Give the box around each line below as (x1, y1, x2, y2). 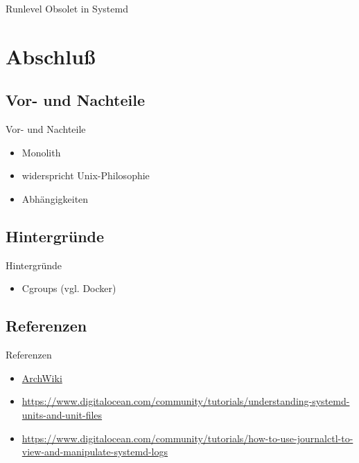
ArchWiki (21, 370, 62, 385)
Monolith (21, 145, 61, 159)
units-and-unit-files (21, 407, 103, 421)
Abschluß (6, 42, 96, 70)
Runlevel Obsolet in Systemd (6, 1, 128, 15)
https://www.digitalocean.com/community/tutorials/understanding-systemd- (21, 394, 350, 408)
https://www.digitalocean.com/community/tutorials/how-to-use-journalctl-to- (21, 430, 353, 445)
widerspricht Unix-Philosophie (21, 168, 150, 183)
